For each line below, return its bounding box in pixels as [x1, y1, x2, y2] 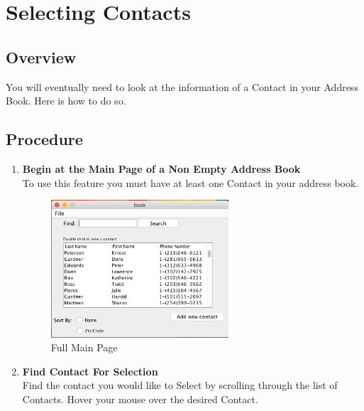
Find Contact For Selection [22, 363, 158, 378]
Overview [6, 46, 77, 68]
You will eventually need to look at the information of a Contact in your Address [6, 79, 358, 94]
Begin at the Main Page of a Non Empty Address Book [22, 161, 301, 176]
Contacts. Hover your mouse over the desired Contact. [22, 392, 258, 407]
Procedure [6, 128, 83, 150]
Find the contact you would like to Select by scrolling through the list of [22, 378, 338, 393]
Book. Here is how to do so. [6, 93, 126, 108]
